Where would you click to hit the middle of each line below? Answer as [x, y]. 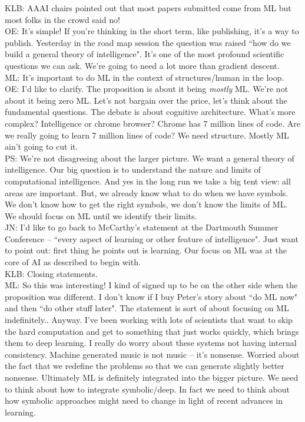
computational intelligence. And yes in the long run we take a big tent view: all [148, 181]
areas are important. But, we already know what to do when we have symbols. [147, 192]
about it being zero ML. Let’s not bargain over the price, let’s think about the [146, 100]
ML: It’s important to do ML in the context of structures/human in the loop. [145, 77]
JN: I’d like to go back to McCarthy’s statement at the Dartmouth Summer [142, 227]
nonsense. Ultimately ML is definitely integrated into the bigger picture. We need [152, 377]
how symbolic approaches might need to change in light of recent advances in [144, 400]
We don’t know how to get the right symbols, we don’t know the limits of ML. [146, 204]
